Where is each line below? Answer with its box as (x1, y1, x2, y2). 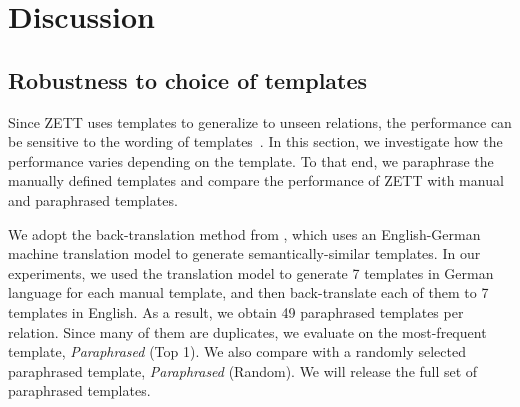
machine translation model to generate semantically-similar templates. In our (8, 243, 481, 264)
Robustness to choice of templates (8, 64, 368, 95)
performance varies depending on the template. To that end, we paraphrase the (8, 150, 494, 171)
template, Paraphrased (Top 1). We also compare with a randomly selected (8, 341, 466, 362)
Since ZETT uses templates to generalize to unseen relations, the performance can (8, 111, 512, 132)
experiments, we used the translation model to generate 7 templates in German (8, 262, 494, 283)
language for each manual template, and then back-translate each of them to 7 (8, 282, 489, 303)
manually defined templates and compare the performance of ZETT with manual (8, 170, 504, 191)
